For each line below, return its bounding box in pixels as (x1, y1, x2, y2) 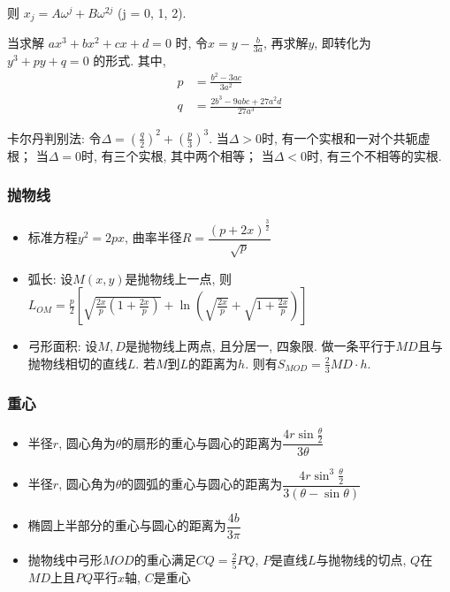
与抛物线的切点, (316, 550, 407, 568)
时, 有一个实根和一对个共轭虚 (262, 128, 431, 147)
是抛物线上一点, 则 (125, 269, 233, 287)
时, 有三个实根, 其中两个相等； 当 (81, 146, 274, 164)
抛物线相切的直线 (27, 353, 127, 372)
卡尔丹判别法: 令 (7, 128, 102, 147)
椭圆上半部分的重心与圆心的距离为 (27, 516, 226, 535)
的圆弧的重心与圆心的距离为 (121, 474, 283, 493)
